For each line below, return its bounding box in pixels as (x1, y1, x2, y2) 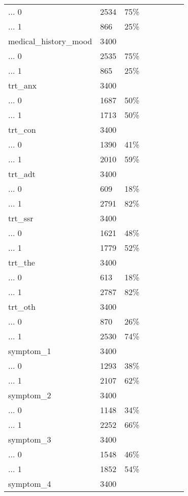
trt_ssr (8, 212, 34, 224)
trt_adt (8, 168, 36, 180)
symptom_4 (8, 478, 51, 489)
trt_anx (8, 79, 37, 91)
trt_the (8, 256, 35, 268)
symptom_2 (8, 389, 51, 401)
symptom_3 (8, 433, 51, 445)
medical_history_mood (8, 35, 92, 47)
